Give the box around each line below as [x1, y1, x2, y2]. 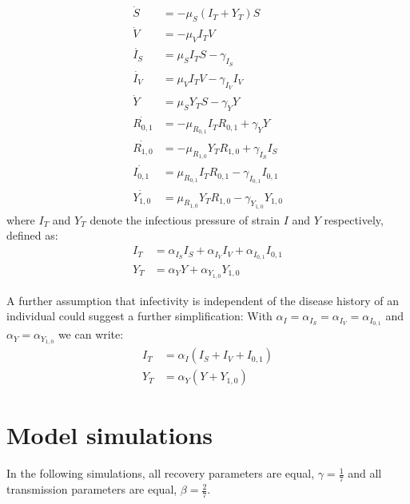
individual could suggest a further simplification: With [6, 308, 273, 324]
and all [348, 465, 382, 482]
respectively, [324, 211, 384, 228]
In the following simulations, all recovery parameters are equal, [6, 465, 315, 482]
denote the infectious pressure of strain [90, 211, 281, 228]
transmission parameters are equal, [6, 481, 177, 498]
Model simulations [6, 419, 213, 451]
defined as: [6, 227, 58, 244]
